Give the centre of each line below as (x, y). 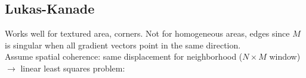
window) (285, 56)
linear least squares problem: (73, 68)
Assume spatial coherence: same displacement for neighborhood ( (124, 56)
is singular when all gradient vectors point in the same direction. (123, 45)
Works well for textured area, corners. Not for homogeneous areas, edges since (147, 33)
